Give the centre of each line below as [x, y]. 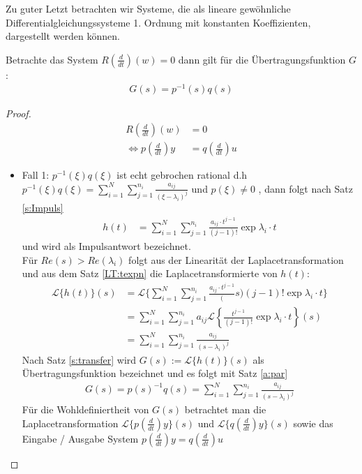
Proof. [18, 113]
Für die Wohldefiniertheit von [85, 409]
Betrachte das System [52, 59]
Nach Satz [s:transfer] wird [79, 359]
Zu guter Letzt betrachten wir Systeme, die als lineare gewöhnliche [148, 8]
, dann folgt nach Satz [306, 188]
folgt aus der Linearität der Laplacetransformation [236, 259]
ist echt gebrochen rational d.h [182, 175]
